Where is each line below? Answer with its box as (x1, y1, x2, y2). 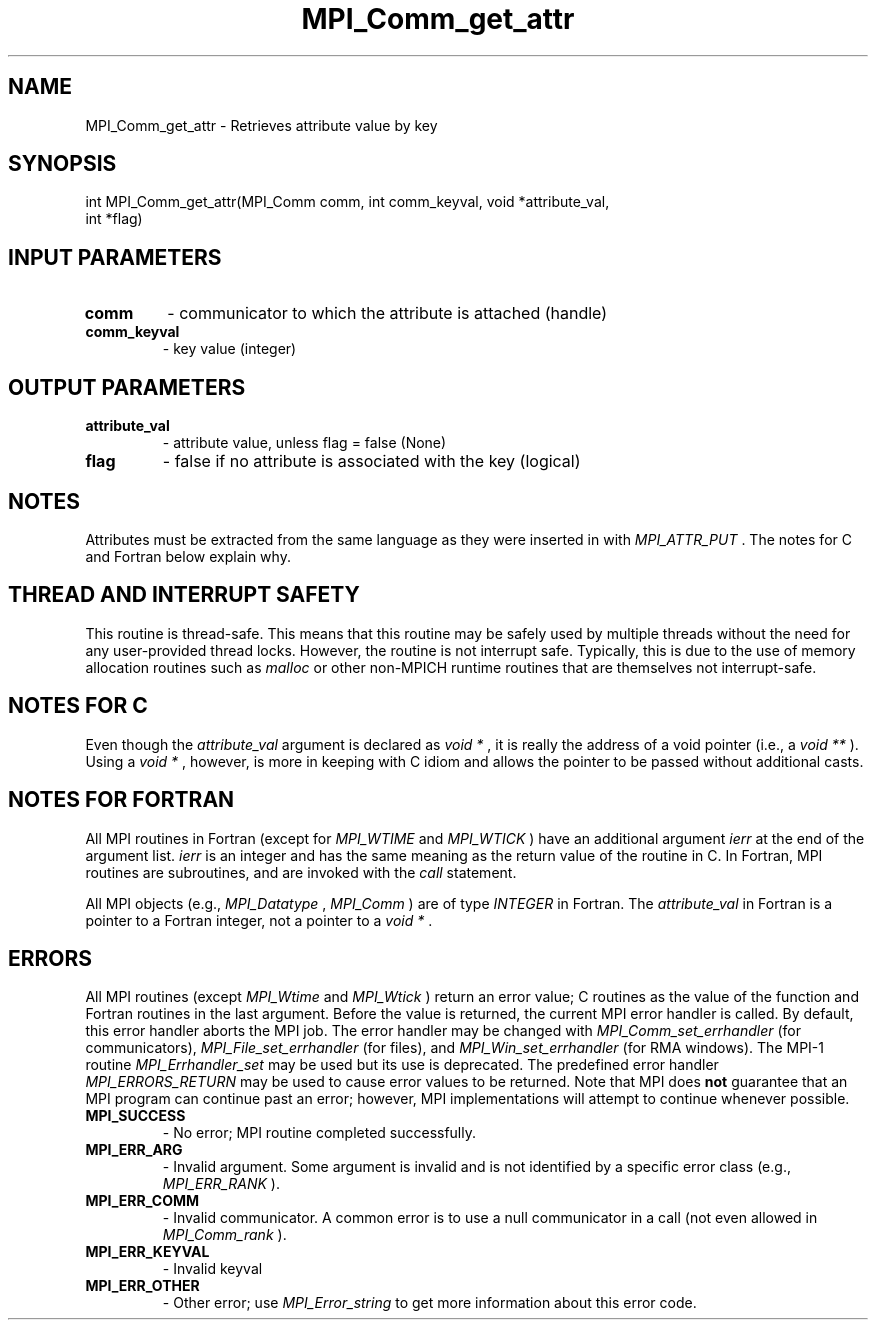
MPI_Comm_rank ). (162, 1226, 287, 1244)
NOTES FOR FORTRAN (8, 787, 235, 813)
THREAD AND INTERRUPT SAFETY (8, 582, 360, 608)
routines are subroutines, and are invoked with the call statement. (85, 863, 517, 881)
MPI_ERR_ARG (85, 1141, 183, 1159)
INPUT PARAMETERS (8, 244, 222, 270)
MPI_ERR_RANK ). (162, 1175, 280, 1193)
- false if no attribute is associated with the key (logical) (162, 451, 581, 472)
